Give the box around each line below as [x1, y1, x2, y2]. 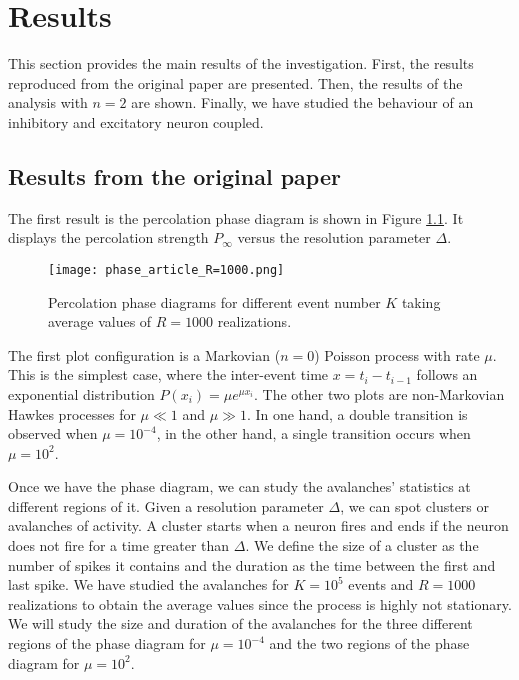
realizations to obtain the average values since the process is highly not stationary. [8, 593, 512, 614]
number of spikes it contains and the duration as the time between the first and [8, 554, 496, 575]
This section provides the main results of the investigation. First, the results [8, 53, 474, 74]
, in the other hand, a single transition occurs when [156, 423, 471, 444]
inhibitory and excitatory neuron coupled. [8, 111, 264, 132]
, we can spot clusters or [340, 495, 490, 516]
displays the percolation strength [8, 227, 209, 248]
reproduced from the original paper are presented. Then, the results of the [8, 72, 463, 93]
